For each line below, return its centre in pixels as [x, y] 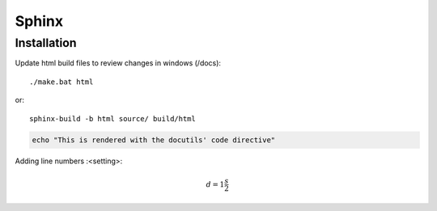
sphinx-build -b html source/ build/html [112, 118]
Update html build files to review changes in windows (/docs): [118, 63]
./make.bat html [62, 82]
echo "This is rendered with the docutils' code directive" [154, 140]
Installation [46, 43]
